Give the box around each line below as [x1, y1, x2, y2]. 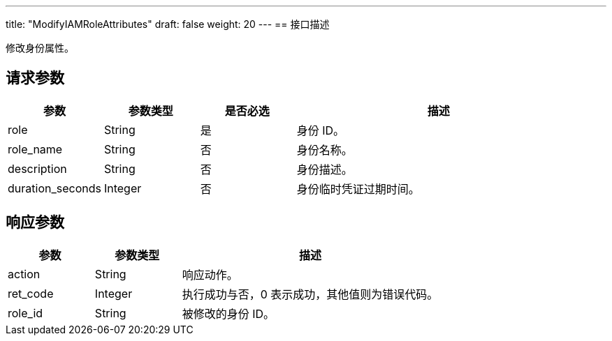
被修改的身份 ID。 [182, 306, 275, 321]
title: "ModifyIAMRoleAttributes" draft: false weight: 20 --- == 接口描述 [6, 18, 330, 30]
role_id [8, 305, 43, 320]
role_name [8, 142, 63, 156]
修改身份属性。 [6, 42, 74, 54]
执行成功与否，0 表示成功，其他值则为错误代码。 [182, 287, 439, 301]
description [8, 161, 67, 176]
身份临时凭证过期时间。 [296, 181, 420, 196]
